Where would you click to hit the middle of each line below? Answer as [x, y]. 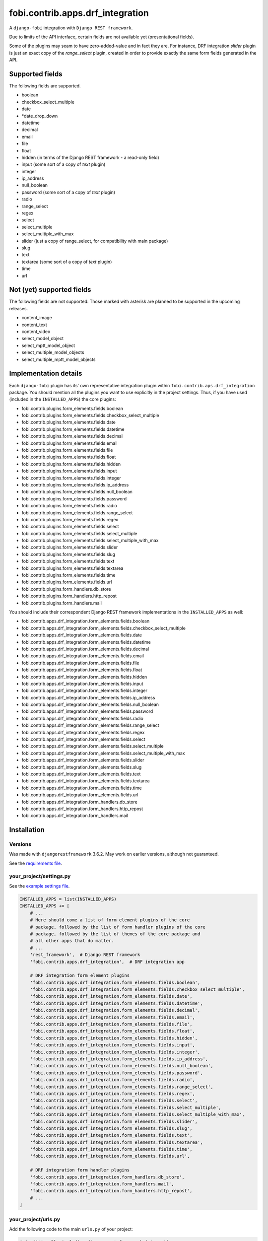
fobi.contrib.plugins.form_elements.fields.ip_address [75, 484]
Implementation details [46, 374]
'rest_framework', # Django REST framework [85, 955]
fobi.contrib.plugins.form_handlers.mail [62, 603]
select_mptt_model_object [48, 345]
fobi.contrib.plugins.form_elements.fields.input [69, 471]
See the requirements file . [35, 863]
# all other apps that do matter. [72, 941]
